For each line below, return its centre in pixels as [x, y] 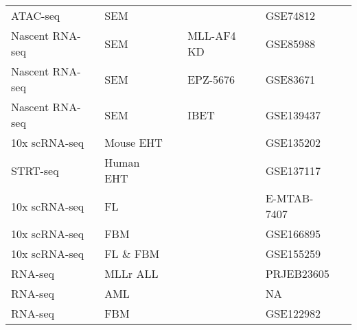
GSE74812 [290, 15]
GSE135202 [293, 142]
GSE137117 [293, 170]
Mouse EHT [134, 142]
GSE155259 [293, 254]
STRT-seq [35, 170]
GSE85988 [290, 43]
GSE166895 [293, 234]
